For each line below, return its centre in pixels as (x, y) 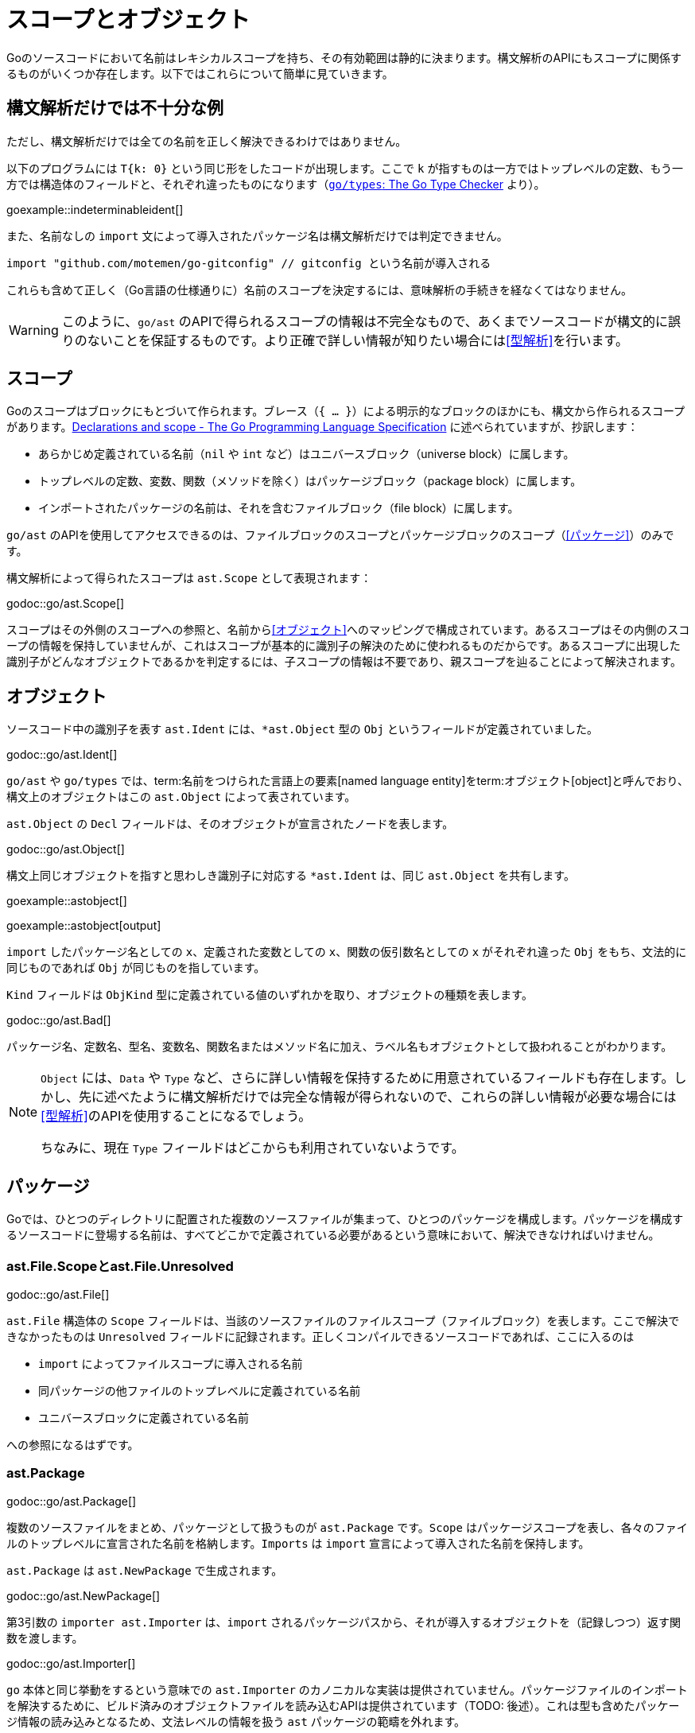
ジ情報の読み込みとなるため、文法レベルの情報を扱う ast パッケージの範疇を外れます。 (236, 1721)
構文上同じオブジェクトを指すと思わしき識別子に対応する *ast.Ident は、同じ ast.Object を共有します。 (291, 876)
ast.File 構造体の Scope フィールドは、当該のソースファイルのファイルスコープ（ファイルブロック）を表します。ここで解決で (343, 1320)
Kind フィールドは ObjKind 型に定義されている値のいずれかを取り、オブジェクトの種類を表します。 (270, 995)
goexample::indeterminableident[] (95, 209)
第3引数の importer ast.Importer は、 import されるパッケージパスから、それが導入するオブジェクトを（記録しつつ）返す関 (344, 1622)
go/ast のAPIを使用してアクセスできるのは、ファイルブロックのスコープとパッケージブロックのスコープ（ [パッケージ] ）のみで (340, 535)
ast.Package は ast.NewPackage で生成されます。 (145, 1570)
